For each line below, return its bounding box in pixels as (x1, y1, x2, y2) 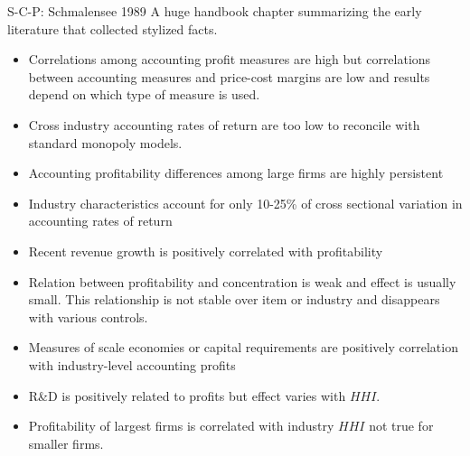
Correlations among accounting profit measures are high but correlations (28, 50, 431, 69)
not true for (369, 416, 434, 435)
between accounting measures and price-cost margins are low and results (28, 67, 430, 86)
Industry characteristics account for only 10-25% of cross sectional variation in (28, 193, 463, 212)
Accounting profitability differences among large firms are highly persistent (28, 163, 444, 182)
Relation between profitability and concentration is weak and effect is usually (28, 272, 456, 291)
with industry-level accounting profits (28, 355, 236, 374)
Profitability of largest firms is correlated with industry (28, 416, 334, 435)
